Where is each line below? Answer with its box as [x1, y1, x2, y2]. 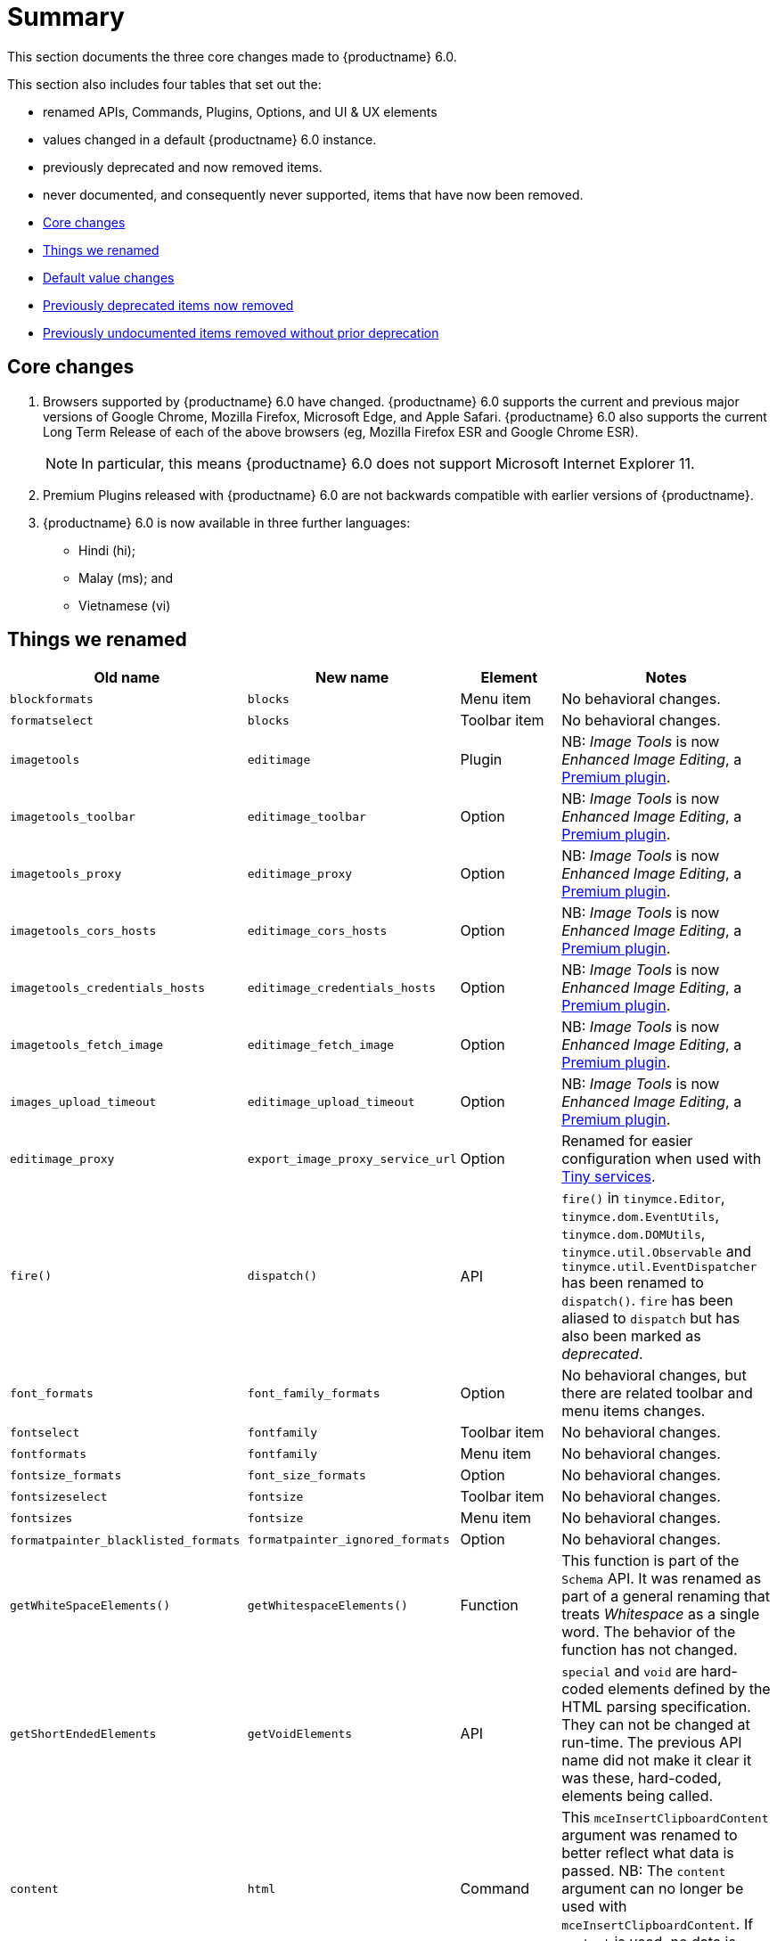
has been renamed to [561, 1274, 704, 1292]
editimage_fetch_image [247, 1037, 395, 1052]
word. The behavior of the [561, 1623, 736, 1642]
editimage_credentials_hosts [247, 980, 437, 995]
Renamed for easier [561, 1132, 693, 1151]
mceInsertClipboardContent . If [561, 1915, 754, 1934]
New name [315, 668, 389, 687]
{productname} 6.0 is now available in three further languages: [43, 514, 411, 530]
